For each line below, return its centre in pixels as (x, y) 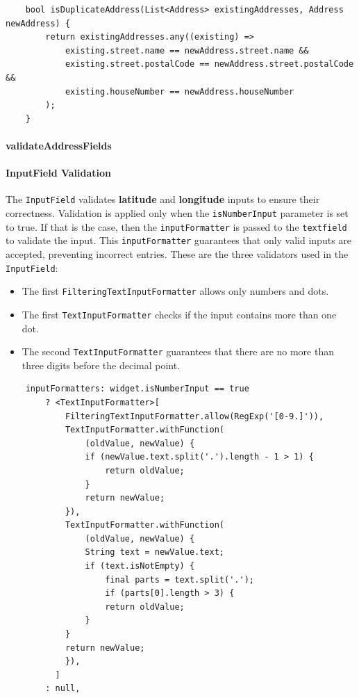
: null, (63, 689)
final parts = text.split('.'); (179, 579)
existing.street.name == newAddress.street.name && (187, 50)
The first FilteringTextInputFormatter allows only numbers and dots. (175, 291)
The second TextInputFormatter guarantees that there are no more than (178, 351)
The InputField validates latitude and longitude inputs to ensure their (163, 199)
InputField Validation (59, 173)
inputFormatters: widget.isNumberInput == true (137, 389)
